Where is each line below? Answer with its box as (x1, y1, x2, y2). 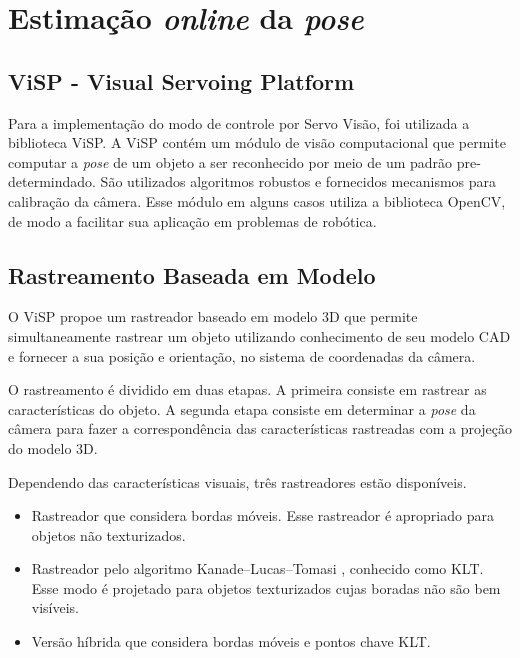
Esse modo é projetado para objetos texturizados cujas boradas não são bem (31, 577, 501, 598)
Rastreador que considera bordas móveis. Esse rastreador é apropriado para (31, 505, 494, 526)
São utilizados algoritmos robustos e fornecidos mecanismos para (100, 171, 497, 192)
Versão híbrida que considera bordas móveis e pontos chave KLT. (31, 631, 431, 652)
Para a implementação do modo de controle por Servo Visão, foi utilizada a (8, 112, 470, 133)
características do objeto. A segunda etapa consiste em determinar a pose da (8, 398, 476, 419)
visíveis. (31, 597, 80, 618)
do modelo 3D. (8, 437, 98, 458)
